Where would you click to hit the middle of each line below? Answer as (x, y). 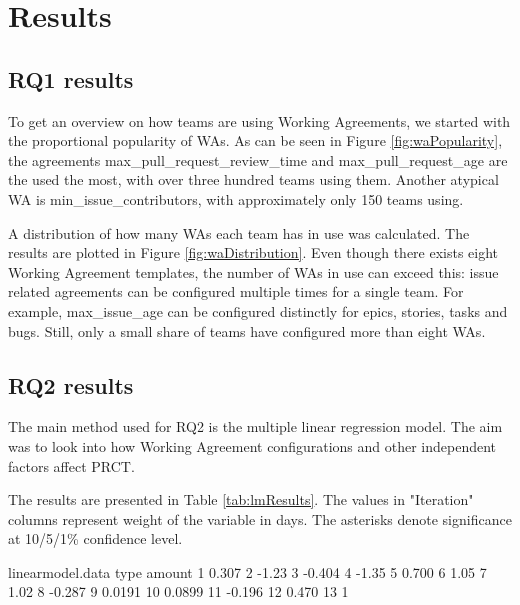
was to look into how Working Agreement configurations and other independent (252, 445)
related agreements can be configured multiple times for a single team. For (236, 291)
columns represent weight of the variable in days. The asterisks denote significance (260, 518)
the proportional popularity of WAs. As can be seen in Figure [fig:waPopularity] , (255, 140)
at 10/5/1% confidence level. (95, 538)
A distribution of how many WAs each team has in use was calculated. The (239, 232)
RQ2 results (71, 384)
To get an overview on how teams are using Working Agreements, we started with (259, 120)
